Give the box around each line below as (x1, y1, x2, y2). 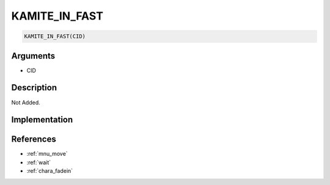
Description (11, 82, 57, 93)
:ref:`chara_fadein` (26, 167, 73, 175)
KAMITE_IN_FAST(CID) (24, 33, 86, 40)
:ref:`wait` (26, 159, 51, 166)
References (11, 134, 56, 145)
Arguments (11, 51, 56, 61)
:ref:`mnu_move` (26, 150, 68, 158)
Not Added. (11, 98, 41, 106)
